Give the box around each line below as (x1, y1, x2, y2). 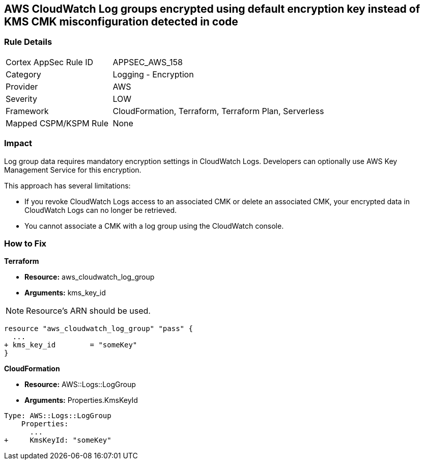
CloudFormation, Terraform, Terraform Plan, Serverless (112, 105, 324, 116)
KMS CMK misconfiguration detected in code (4, 15, 238, 28)
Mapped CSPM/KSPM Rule (6, 118, 109, 128)
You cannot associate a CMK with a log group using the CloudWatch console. (24, 221, 284, 230)
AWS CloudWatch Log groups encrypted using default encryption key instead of (4, 3, 420, 15)
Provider (6, 81, 38, 92)
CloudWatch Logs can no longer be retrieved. (24, 205, 177, 214)
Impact (4, 138, 33, 149)
